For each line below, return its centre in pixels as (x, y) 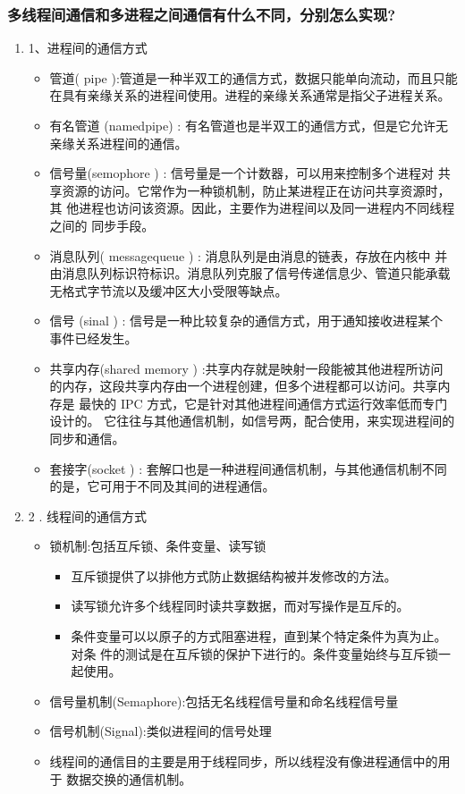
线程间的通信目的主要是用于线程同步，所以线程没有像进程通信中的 (244, 761)
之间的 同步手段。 (102, 225)
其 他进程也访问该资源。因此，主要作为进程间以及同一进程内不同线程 (252, 208)
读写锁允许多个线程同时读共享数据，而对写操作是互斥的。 (240, 606)
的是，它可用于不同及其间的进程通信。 (162, 486)
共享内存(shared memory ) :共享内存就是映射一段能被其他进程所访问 (246, 368)
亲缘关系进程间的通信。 (118, 143)
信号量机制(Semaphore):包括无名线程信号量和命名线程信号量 (224, 701)
